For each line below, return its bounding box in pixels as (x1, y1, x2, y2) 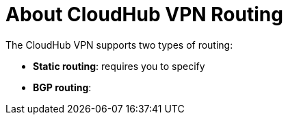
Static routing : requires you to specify (33, 60, 205, 72)
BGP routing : (33, 81, 92, 93)
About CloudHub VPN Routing (5, 3, 283, 26)
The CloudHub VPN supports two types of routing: (5, 38, 233, 51)
